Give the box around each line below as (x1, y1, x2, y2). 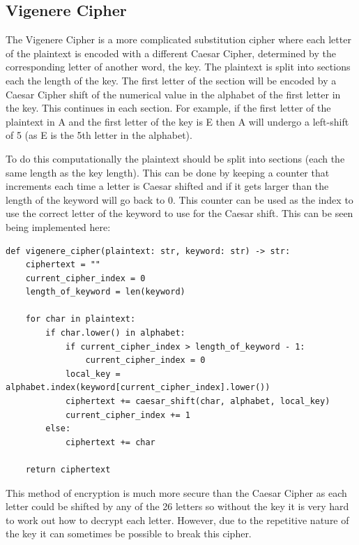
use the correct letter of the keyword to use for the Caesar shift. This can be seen (6, 206, 353, 221)
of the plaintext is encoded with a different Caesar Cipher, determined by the (6, 45, 336, 60)
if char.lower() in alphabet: (45, 328, 185, 338)
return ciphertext (25, 465, 111, 475)
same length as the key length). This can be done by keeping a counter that (6, 165, 330, 179)
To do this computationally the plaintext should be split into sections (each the (6, 151, 345, 165)
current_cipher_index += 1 (65, 410, 190, 420)
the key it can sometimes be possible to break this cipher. (6, 526, 252, 541)
